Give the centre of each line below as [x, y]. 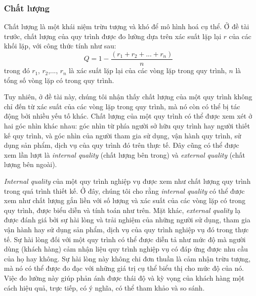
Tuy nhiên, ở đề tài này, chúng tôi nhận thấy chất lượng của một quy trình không [128, 97]
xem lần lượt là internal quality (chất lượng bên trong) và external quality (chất [125, 154]
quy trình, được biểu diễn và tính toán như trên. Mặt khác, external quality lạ [122, 210]
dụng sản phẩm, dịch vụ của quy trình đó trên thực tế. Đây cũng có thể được [122, 145]
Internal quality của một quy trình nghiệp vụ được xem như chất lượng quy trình [127, 181]
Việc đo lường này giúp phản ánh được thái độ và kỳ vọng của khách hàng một [124, 277]
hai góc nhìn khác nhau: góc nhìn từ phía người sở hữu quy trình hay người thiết [127, 126]
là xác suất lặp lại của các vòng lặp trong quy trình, [148, 70]
